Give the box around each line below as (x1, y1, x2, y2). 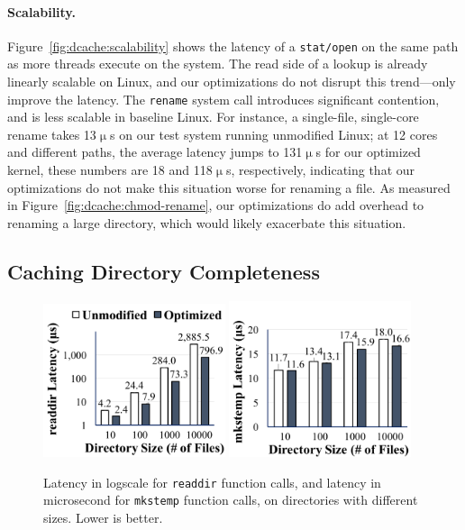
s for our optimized (315, 142, 421, 161)
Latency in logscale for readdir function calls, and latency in (43, 472, 381, 491)
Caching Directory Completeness (7, 257, 320, 285)
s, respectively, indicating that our (225, 160, 415, 179)
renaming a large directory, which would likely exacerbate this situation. (7, 213, 406, 232)
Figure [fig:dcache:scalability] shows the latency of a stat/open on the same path (7, 36, 459, 55)
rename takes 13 (7, 124, 96, 143)
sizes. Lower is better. (43, 508, 163, 526)
